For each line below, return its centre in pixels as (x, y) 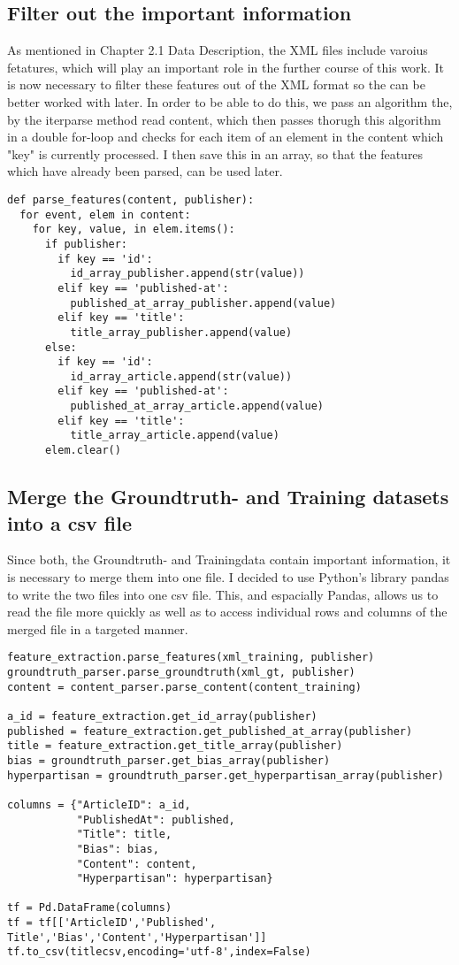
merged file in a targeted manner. (98, 628)
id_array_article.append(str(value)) (181, 376)
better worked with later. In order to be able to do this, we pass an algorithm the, (230, 101)
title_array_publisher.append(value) (181, 332)
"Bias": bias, (118, 849)
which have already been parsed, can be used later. (145, 171)
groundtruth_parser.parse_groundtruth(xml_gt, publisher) (181, 672)
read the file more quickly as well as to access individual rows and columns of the (227, 612)
